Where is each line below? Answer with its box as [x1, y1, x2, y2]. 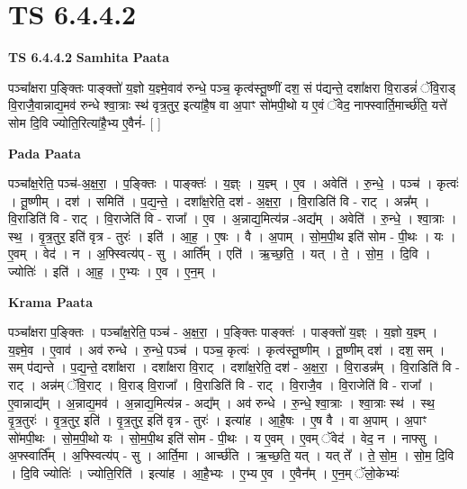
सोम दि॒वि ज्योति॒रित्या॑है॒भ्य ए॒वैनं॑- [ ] [8, 113, 161, 131]
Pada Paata [8, 143, 81, 162]
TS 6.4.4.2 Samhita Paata [8, 48, 170, 67]
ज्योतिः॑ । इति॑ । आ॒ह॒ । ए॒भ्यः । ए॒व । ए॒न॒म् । [8, 262, 217, 281]
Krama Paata [8, 292, 93, 311]
